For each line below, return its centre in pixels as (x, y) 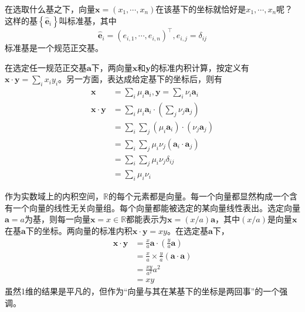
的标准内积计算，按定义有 (200, 67)
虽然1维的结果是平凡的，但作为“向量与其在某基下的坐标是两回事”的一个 (142, 291)
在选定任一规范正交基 (46, 67)
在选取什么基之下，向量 (50, 9)
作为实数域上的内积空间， (54, 196)
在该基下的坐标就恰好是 (201, 9)
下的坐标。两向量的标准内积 (79, 231)
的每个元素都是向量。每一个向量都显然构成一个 (199, 196)
